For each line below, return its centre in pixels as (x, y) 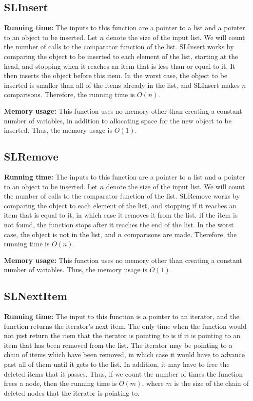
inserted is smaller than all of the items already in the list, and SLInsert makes (122, 85)
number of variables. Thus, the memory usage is (76, 270)
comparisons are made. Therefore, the (180, 234)
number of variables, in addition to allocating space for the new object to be (118, 120)
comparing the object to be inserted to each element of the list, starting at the (121, 56)
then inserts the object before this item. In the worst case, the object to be (116, 75)
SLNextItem (36, 296)
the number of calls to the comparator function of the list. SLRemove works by (122, 196)
